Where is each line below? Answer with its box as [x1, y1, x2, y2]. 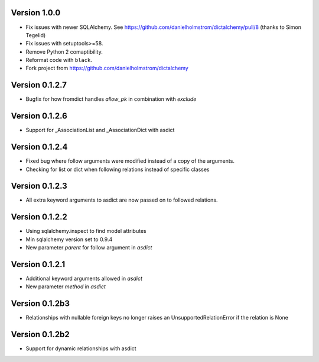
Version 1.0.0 [11, 8, 61, 18]
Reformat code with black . [25, 57, 93, 64]
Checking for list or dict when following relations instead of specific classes [25, 166, 210, 173]
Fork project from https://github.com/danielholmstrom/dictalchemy [25, 65, 188, 72]
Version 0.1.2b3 [11, 298, 70, 309]
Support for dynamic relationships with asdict [25, 345, 136, 352]
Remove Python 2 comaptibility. [25, 48, 103, 55]
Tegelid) [25, 31, 46, 38]
